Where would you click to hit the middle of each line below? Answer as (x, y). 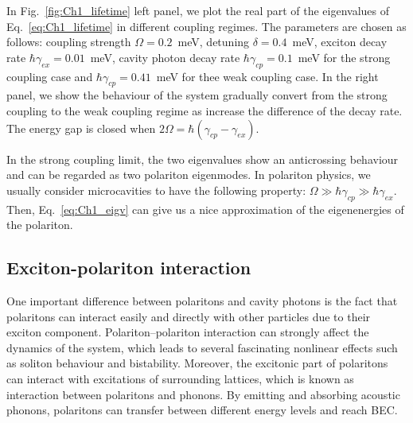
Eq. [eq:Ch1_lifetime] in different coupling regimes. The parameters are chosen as (206, 26)
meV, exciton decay (340, 42)
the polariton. (40, 225)
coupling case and (50, 76)
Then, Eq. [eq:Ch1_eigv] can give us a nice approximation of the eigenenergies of (205, 209)
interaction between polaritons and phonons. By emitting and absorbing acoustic (203, 394)
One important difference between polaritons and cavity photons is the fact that (202, 300)
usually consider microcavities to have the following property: (156, 190)
